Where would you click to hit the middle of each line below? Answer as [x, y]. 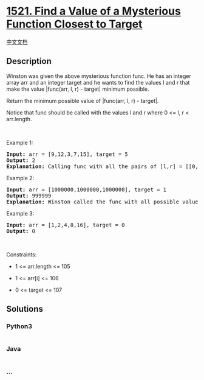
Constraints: [22, 255]
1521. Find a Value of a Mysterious [93, 11]
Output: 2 [21, 160]
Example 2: [20, 178]
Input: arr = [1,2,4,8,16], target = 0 [66, 225]
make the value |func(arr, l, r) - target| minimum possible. [78, 89]
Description [29, 61]
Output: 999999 [29, 195]
